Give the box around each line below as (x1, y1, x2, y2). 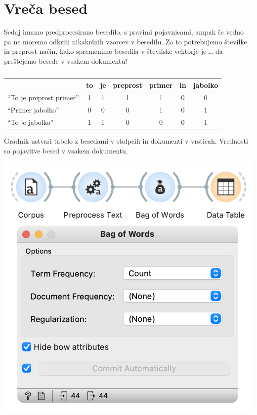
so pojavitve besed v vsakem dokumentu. (4, 145, 128, 155)
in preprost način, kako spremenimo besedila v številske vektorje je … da (4, 46, 223, 56)
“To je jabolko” (7, 117, 54, 127)
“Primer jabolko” (7, 105, 59, 115)
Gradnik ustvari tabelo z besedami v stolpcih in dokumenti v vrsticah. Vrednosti (4, 136, 248, 146)
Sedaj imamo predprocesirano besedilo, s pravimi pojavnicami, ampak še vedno (4, 27, 244, 37)
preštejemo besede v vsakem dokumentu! (4, 55, 128, 66)
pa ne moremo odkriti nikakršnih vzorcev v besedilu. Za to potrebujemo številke (4, 36, 247, 46)
